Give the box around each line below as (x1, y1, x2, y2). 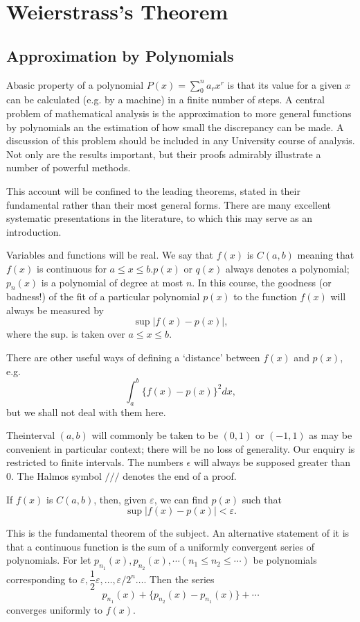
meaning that (297, 248, 354, 262)
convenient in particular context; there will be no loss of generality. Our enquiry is (6, 441, 355, 456)
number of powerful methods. (6, 160, 131, 175)
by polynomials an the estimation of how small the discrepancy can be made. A (6, 119, 344, 134)
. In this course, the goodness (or (192, 275, 332, 289)
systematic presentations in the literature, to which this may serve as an (6, 211, 313, 225)
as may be (309, 428, 352, 442)
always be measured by (6, 302, 104, 317)
